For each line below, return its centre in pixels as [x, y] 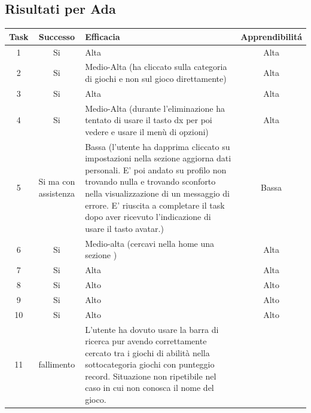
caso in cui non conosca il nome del [150, 388]
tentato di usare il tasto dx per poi [149, 120]
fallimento [57, 364]
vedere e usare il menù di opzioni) [147, 131]
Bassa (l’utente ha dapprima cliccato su [158, 146]
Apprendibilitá [271, 36]
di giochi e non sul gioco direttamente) [156, 78]
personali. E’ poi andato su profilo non [156, 169]
